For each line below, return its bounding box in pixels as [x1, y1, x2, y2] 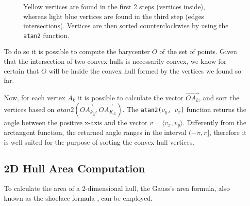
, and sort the [199, 93, 239, 103]
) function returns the [181, 104, 247, 114]
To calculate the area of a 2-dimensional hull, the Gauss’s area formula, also [4, 183, 230, 193]
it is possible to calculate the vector [78, 93, 183, 103]
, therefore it [209, 127, 247, 137]
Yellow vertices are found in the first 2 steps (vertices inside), [23, 1, 205, 11]
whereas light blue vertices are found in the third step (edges [23, 11, 204, 21]
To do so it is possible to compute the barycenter [4, 46, 150, 56]
